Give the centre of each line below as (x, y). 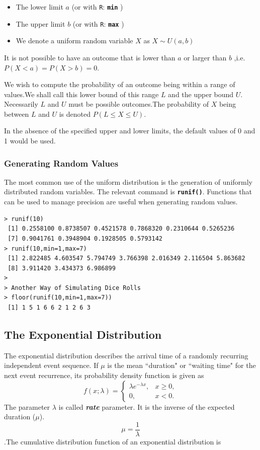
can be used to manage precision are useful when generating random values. (121, 202)
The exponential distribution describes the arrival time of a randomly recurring (126, 355)
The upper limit (40, 23)
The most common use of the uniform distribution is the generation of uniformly (128, 181)
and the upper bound (201, 94)
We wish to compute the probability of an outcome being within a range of (120, 84)
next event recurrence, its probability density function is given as (104, 375)
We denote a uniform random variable (74, 41)
